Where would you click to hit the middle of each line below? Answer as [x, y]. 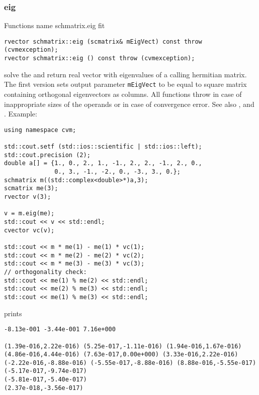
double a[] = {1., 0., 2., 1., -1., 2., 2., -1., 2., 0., [103, 163]
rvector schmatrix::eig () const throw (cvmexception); [100, 58]
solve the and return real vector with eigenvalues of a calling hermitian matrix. [125, 74]
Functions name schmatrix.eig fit [55, 25]
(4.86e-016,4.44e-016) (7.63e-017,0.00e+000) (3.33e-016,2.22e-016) [121, 355]
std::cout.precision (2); [47, 155]
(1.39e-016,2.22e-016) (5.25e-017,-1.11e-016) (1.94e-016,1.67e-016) [123, 346]
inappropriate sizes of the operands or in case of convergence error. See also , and [129, 104]
